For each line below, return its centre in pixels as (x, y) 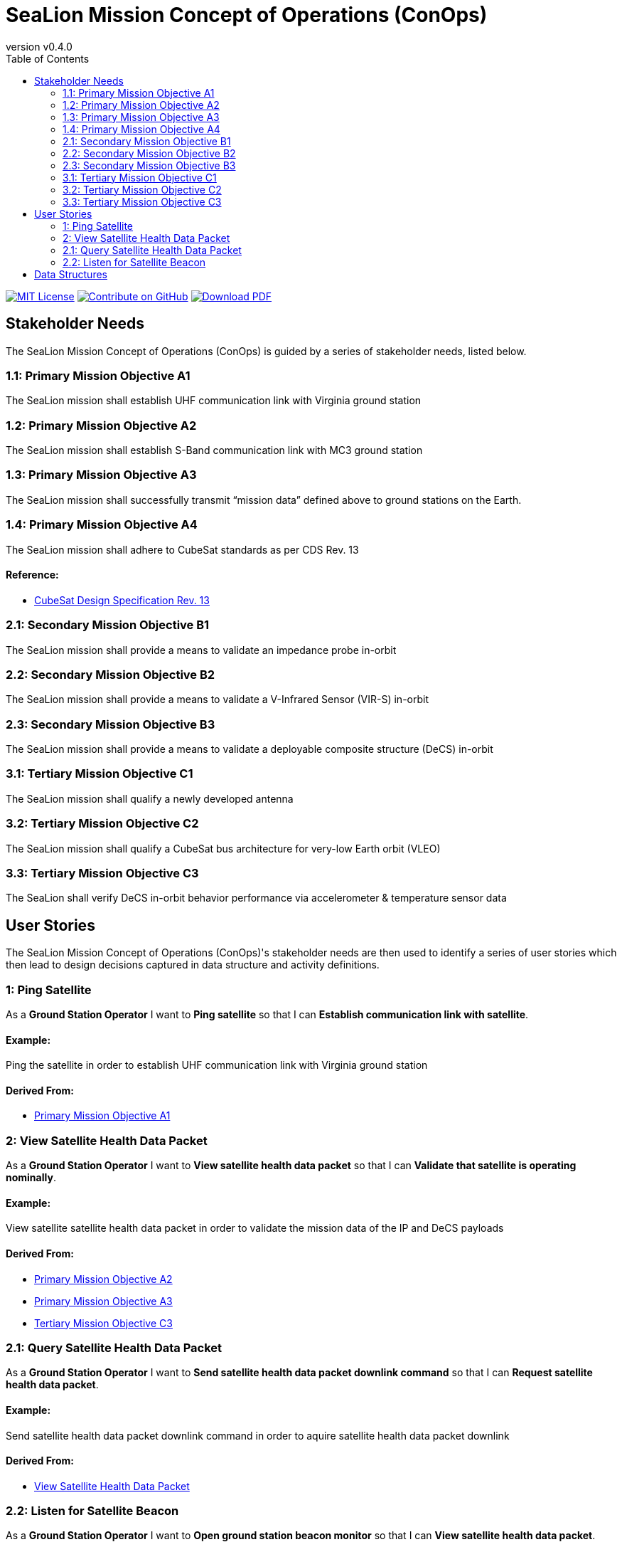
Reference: (32, 575)
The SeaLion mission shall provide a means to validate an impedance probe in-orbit (201, 650)
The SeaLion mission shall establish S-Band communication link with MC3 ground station (214, 450)
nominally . (31, 1178)
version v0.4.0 (39, 46)
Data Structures (71, 274)
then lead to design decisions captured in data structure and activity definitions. (193, 965)
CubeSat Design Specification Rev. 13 (122, 600)
